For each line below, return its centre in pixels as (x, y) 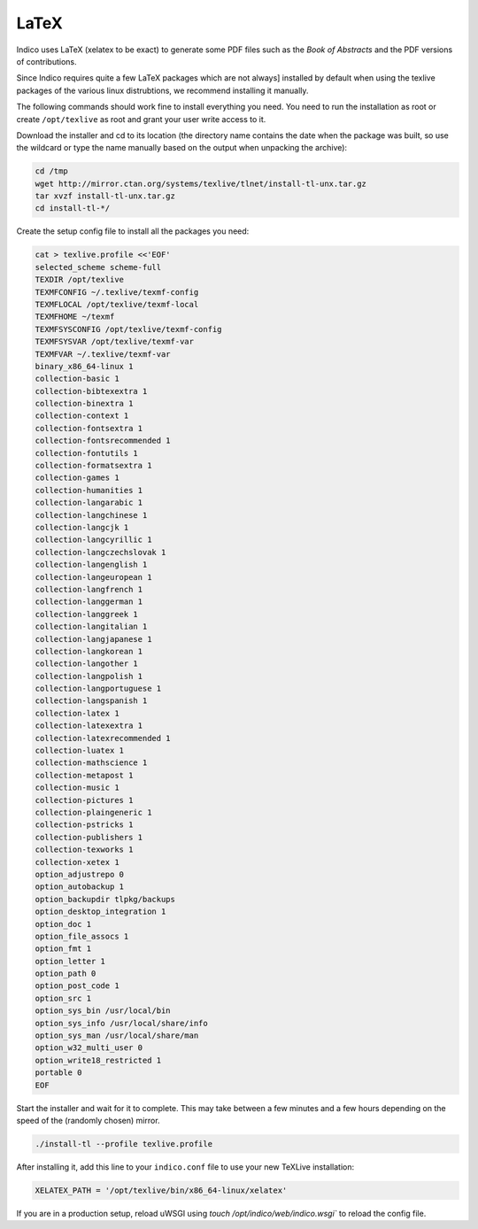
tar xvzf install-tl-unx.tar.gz (105, 196)
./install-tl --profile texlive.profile (123, 1144)
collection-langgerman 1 (89, 602)
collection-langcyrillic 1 (93, 540)
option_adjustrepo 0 (79, 874)
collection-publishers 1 (89, 837)
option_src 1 (63, 998)
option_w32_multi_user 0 (89, 1048)
